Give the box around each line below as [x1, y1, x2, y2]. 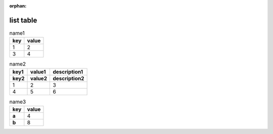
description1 [53, 68, 83, 75]
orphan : [9, 3, 27, 9]
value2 [30, 75, 48, 82]
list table [9, 16, 37, 25]
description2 [53, 75, 84, 82]
